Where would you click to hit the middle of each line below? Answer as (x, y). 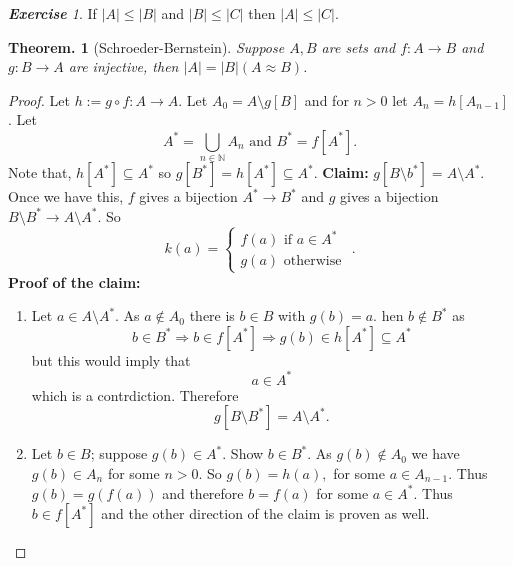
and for (326, 99)
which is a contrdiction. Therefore (135, 394)
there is (212, 315)
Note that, (40, 172)
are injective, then (123, 66)
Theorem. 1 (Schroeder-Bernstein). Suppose (146, 46)
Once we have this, (66, 196)
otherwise (312, 261)
